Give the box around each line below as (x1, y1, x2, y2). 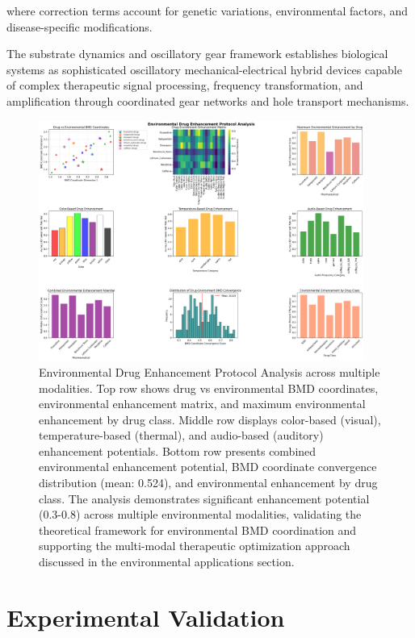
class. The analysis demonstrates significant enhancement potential (39, 490, 370, 507)
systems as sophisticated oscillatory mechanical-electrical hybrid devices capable (6, 60, 402, 77)
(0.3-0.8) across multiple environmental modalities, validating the (39, 506, 362, 523)
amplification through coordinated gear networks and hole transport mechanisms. (6, 92, 409, 109)
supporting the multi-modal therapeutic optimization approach (39, 537, 350, 554)
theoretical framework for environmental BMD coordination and (39, 521, 357, 538)
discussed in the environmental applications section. (39, 553, 295, 570)
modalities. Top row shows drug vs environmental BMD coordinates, (39, 379, 379, 396)
